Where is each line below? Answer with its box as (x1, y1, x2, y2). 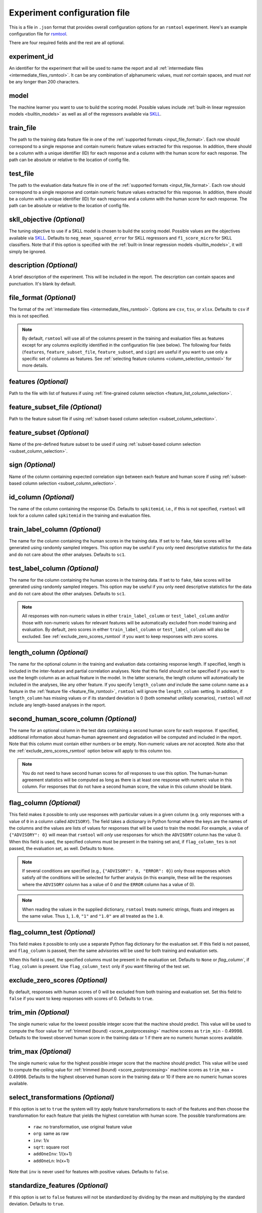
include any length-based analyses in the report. (9, 702, 106, 708)
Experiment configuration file (9, 7, 130, 18)
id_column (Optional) (9, 493, 75, 501)
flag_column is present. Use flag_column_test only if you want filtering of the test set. (9, 964, 190, 969)
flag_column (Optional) (9, 799, 81, 807)
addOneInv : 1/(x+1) (33, 1151, 72, 1157)
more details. (22, 362, 49, 368)
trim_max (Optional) (9, 1047, 71, 1055)
